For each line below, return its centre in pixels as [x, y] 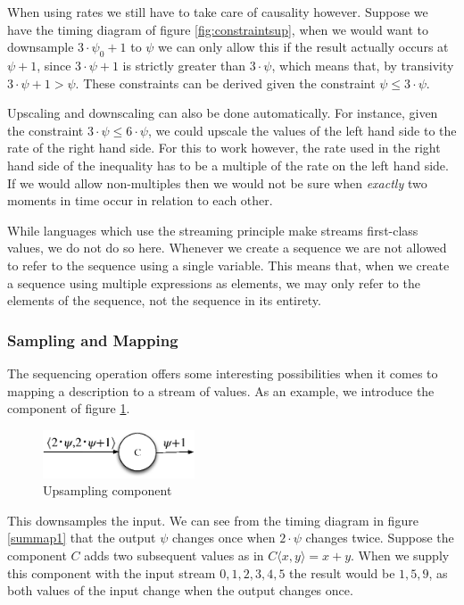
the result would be [342, 572]
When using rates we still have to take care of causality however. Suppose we [218, 12]
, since [54, 65]
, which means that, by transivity [363, 65]
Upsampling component [108, 490]
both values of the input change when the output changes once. [180, 590]
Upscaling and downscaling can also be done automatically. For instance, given [223, 113]
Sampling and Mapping [93, 340]
